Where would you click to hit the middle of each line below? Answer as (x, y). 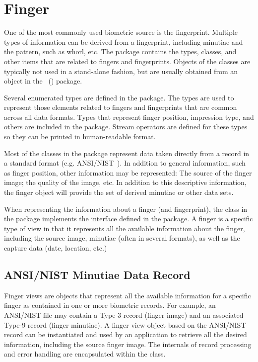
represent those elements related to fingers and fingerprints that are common (121, 107)
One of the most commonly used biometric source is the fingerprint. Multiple (121, 32)
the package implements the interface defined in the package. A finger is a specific (129, 219)
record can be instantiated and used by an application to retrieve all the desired (126, 334)
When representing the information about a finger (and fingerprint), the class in (126, 209)
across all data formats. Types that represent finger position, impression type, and (129, 117)
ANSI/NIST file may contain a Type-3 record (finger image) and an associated (124, 315)
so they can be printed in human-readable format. (80, 136)
